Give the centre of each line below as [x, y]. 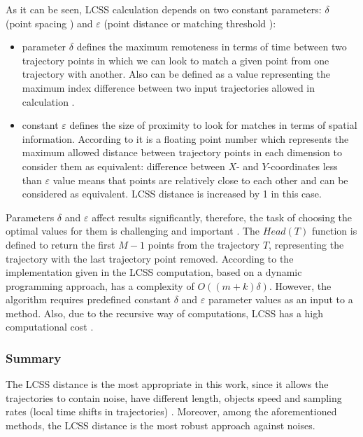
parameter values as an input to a [280, 299]
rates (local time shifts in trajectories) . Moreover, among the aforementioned [171, 411]
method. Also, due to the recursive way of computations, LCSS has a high [165, 313]
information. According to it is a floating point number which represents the [185, 138]
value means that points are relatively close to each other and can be [200, 180]
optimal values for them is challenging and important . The [133, 231]
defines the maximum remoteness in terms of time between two [212, 47]
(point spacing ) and [49, 23]
